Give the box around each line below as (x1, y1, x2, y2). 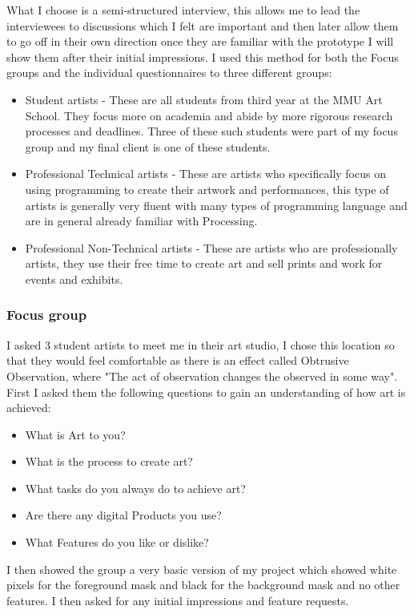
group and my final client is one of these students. (25, 138, 271, 155)
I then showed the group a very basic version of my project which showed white (6, 560, 397, 577)
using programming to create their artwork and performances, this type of (25, 180, 389, 197)
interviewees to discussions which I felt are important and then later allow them (6, 17, 399, 34)
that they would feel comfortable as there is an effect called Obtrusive (6, 352, 349, 369)
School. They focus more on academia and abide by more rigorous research (25, 107, 393, 123)
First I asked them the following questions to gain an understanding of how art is (6, 383, 406, 400)
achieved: (6, 399, 51, 416)
